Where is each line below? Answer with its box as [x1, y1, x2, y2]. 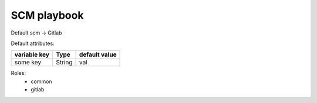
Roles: [11, 70, 26, 77]
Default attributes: [11, 40, 55, 47]
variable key [14, 50, 50, 59]
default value [79, 50, 117, 59]
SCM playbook [11, 9, 84, 22]
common [31, 78, 52, 85]
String [56, 59, 73, 67]
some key [14, 59, 42, 67]
